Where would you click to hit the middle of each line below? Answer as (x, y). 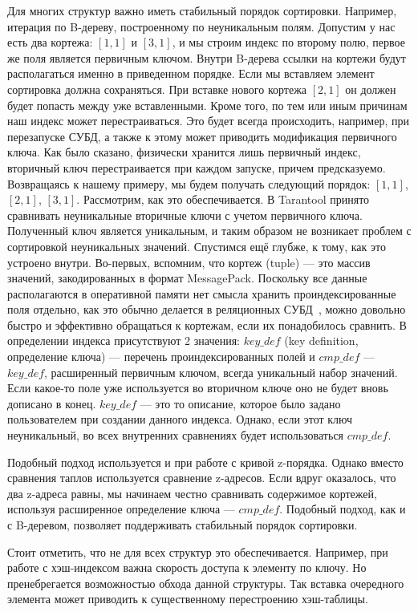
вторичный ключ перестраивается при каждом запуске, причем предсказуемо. (197, 167)
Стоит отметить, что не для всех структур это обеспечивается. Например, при (198, 551)
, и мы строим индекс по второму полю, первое (288, 42)
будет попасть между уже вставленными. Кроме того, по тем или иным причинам (207, 105)
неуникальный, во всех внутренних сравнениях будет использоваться (176, 435)
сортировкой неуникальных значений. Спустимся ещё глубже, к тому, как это (197, 246)
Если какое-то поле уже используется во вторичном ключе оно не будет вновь (198, 388)
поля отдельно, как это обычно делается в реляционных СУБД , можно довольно (207, 309)
